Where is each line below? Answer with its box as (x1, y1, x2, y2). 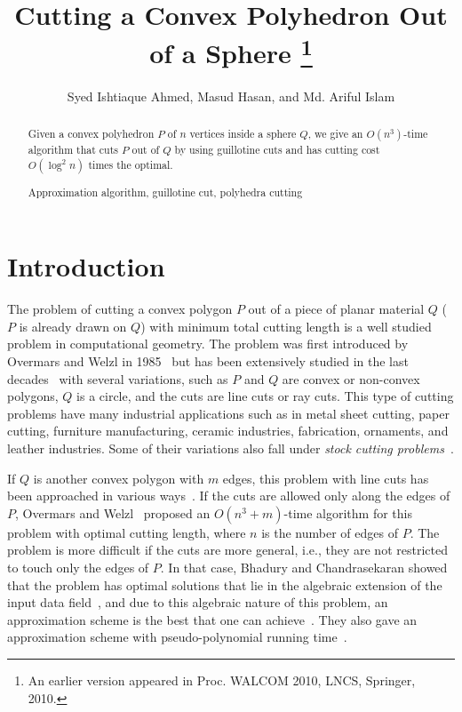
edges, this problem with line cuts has (222, 468, 429, 487)
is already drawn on (19, 316, 127, 335)
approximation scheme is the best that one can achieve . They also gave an (7, 610, 418, 628)
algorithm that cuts (28, 142, 118, 157)
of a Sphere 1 (149, 31, 313, 71)
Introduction (7, 248, 165, 284)
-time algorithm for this (283, 503, 412, 522)
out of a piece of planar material (248, 300, 425, 318)
